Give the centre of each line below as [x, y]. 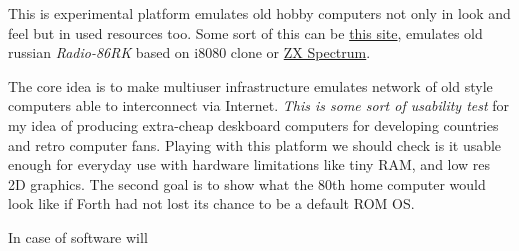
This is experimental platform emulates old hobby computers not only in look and [259, 13]
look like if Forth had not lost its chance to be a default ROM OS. [211, 203]
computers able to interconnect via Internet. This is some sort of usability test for [259, 105]
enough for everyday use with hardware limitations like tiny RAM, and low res [249, 164]
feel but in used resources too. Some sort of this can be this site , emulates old [245, 32]
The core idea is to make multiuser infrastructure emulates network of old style [250, 85]
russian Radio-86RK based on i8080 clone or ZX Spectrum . [189, 52]
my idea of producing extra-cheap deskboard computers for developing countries [253, 124]
